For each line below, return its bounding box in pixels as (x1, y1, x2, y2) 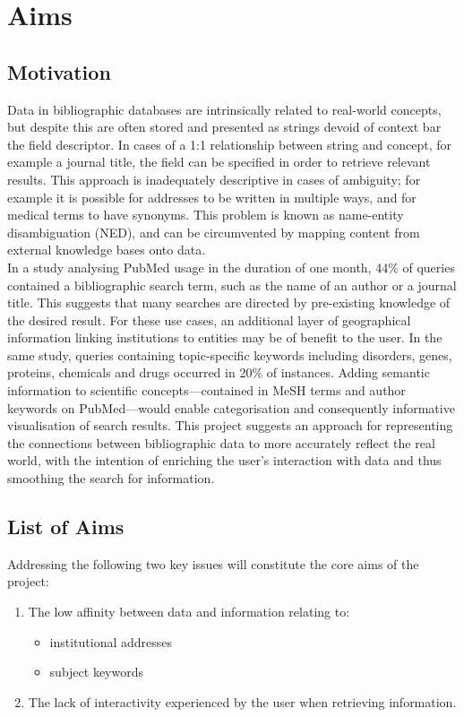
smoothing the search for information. (7, 469, 215, 488)
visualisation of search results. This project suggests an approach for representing (7, 416, 453, 435)
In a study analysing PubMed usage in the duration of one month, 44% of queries (7, 257, 455, 276)
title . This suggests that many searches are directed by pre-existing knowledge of (7, 293, 451, 312)
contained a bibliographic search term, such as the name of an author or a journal (7, 275, 457, 294)
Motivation (7, 57, 111, 85)
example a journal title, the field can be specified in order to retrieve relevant (7, 152, 431, 171)
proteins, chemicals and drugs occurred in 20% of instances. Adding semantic (7, 363, 430, 382)
